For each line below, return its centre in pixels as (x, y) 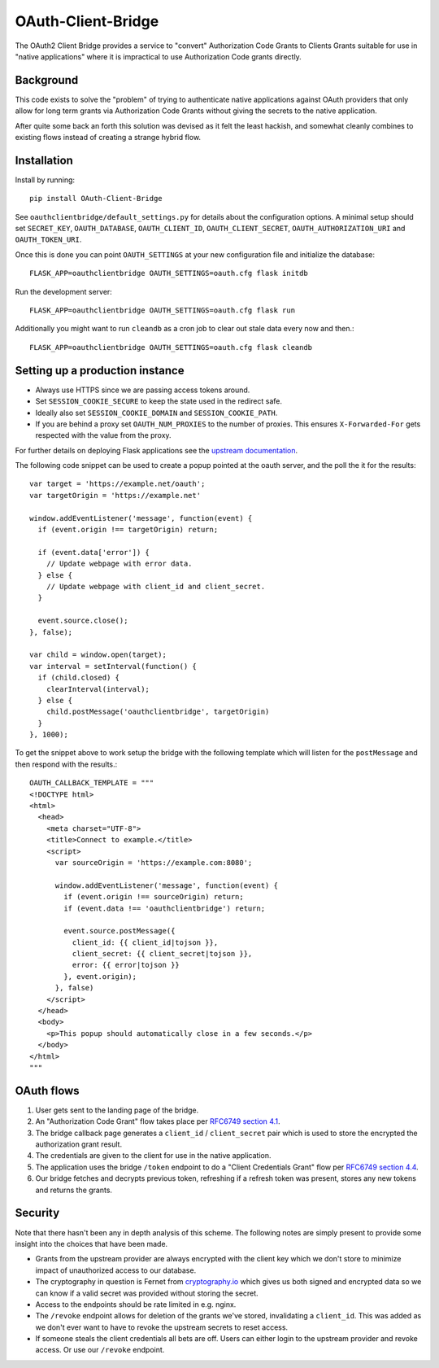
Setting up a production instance (100, 370)
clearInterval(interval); (98, 689)
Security (37, 1213)
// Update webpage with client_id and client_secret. (156, 586)
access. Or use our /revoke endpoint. (100, 1350)
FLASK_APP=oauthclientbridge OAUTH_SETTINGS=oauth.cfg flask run (163, 310)
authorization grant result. (78, 1144)
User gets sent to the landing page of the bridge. (117, 1110)
